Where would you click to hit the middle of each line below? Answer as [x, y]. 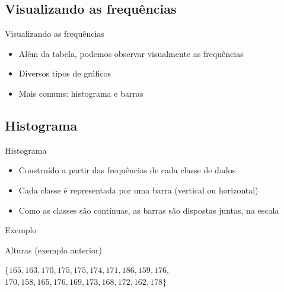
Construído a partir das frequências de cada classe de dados [127, 170]
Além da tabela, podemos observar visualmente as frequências [131, 53]
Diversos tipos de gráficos [65, 73]
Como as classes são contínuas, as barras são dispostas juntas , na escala [149, 210]
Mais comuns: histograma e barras [81, 93]
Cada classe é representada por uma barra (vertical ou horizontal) [138, 190]
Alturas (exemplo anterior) [53, 250]
